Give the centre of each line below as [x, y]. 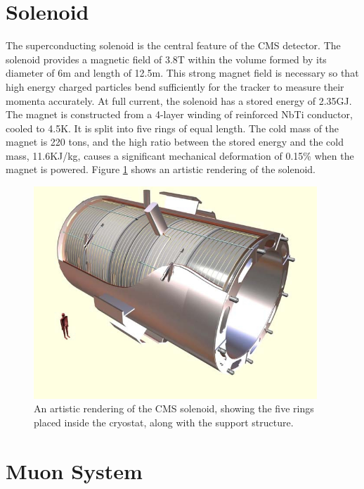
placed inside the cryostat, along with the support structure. [164, 423]
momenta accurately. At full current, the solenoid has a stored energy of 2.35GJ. [179, 100]
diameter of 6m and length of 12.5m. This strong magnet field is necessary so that [182, 73]
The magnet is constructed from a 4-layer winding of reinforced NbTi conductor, [179, 114]
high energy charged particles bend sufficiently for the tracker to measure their [175, 86]
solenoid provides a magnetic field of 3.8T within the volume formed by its [166, 59]
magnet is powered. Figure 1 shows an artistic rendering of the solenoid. [161, 169]
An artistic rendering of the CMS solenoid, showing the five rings [174, 408]
